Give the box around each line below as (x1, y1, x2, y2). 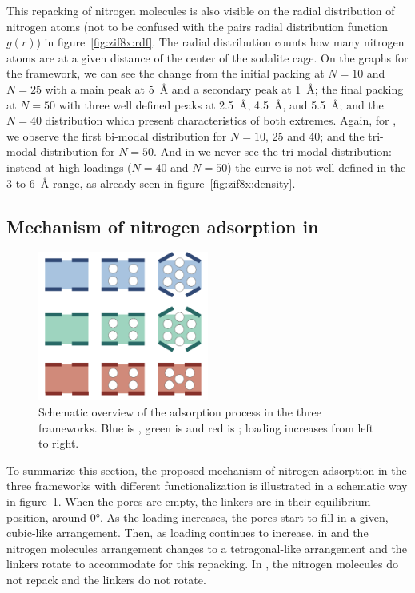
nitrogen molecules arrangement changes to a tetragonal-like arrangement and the (6, 539, 407, 556)
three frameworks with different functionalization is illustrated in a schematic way (6, 477, 408, 494)
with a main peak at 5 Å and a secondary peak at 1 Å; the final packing (45, 80, 404, 97)
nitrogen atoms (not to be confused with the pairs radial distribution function (6, 18, 388, 34)
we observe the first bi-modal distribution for (6, 127, 227, 144)
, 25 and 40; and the (265, 127, 365, 144)
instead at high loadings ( (6, 158, 132, 175)
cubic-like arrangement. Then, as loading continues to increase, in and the (6, 524, 369, 541)
